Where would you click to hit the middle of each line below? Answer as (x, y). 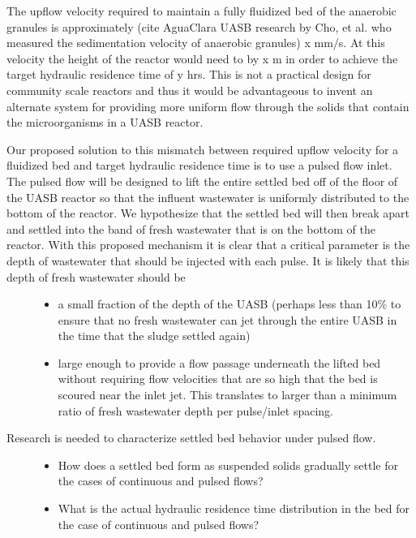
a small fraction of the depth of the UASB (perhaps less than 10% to (229, 304)
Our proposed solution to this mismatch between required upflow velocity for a (203, 149)
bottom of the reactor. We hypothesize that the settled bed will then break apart (208, 213)
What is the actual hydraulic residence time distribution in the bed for (234, 508)
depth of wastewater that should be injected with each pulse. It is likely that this (208, 260)
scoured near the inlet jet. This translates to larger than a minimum (227, 395)
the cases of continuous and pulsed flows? (161, 481)
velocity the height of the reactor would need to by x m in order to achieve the (202, 58)
